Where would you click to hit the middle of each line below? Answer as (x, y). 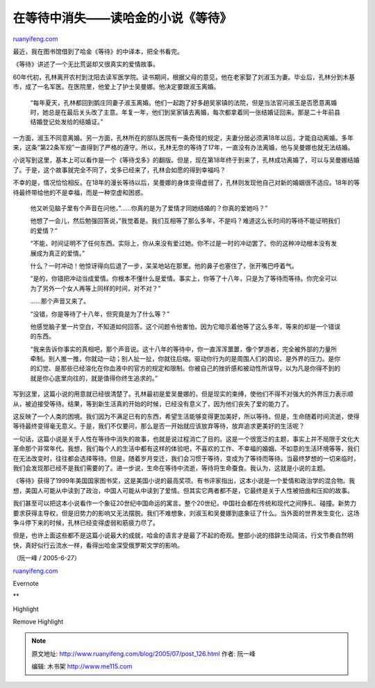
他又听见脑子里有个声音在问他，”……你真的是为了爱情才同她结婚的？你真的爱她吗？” (149, 208)
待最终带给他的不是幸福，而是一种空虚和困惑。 (80, 192)
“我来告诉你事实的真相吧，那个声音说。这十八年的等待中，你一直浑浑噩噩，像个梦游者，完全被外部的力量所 (184, 349)
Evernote (26, 583)
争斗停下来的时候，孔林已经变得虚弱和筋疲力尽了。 (86, 522)
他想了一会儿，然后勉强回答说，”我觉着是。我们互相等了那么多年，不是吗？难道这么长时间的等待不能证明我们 (185, 221)
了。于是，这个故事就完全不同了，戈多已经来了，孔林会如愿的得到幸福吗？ (119, 169)
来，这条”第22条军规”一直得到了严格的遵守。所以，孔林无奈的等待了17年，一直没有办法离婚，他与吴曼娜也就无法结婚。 (183, 148)
